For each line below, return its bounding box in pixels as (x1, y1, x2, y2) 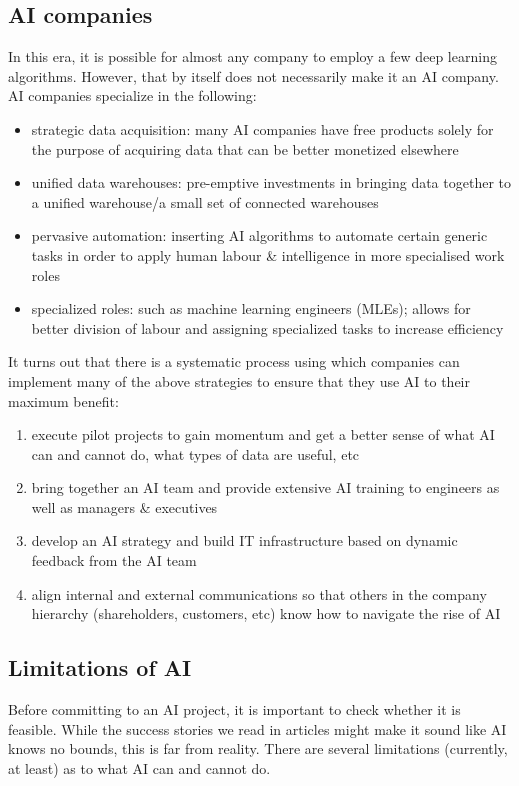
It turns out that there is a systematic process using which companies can (8, 351, 460, 372)
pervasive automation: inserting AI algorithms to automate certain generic (31, 225, 488, 246)
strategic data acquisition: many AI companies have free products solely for (31, 118, 494, 139)
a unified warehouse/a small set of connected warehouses (31, 191, 379, 212)
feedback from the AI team (31, 550, 197, 571)
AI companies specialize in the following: (8, 85, 257, 106)
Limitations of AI (8, 652, 192, 683)
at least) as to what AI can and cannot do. (8, 757, 271, 778)
